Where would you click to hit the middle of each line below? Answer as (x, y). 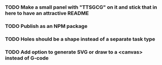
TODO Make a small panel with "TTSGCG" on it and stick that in (81, 7)
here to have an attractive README (47, 13)
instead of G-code (27, 58)
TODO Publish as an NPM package (46, 26)
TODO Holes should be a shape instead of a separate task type (80, 39)
